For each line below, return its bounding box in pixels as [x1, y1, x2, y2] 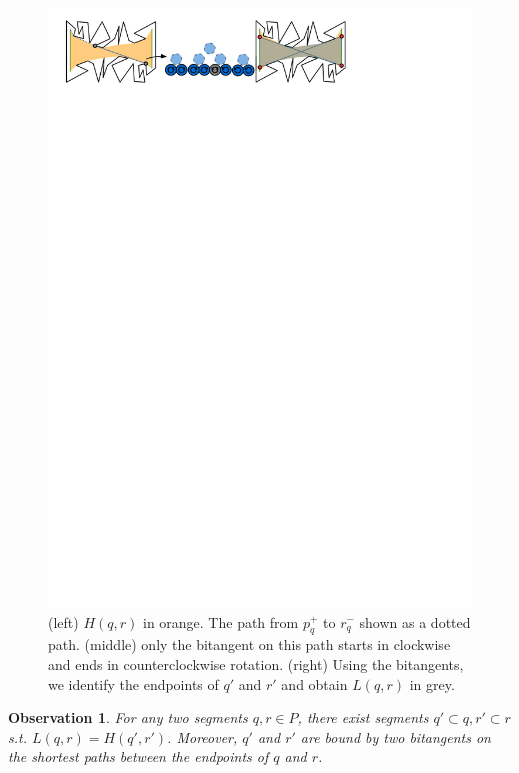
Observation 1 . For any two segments [8, 707, 248, 728]
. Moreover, [167, 726, 238, 747]
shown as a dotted [359, 611, 471, 632]
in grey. [409, 673, 455, 694]
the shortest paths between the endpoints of [8, 746, 269, 767]
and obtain [281, 673, 348, 694]
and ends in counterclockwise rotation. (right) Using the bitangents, [48, 653, 464, 674]
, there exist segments [297, 707, 429, 728]
